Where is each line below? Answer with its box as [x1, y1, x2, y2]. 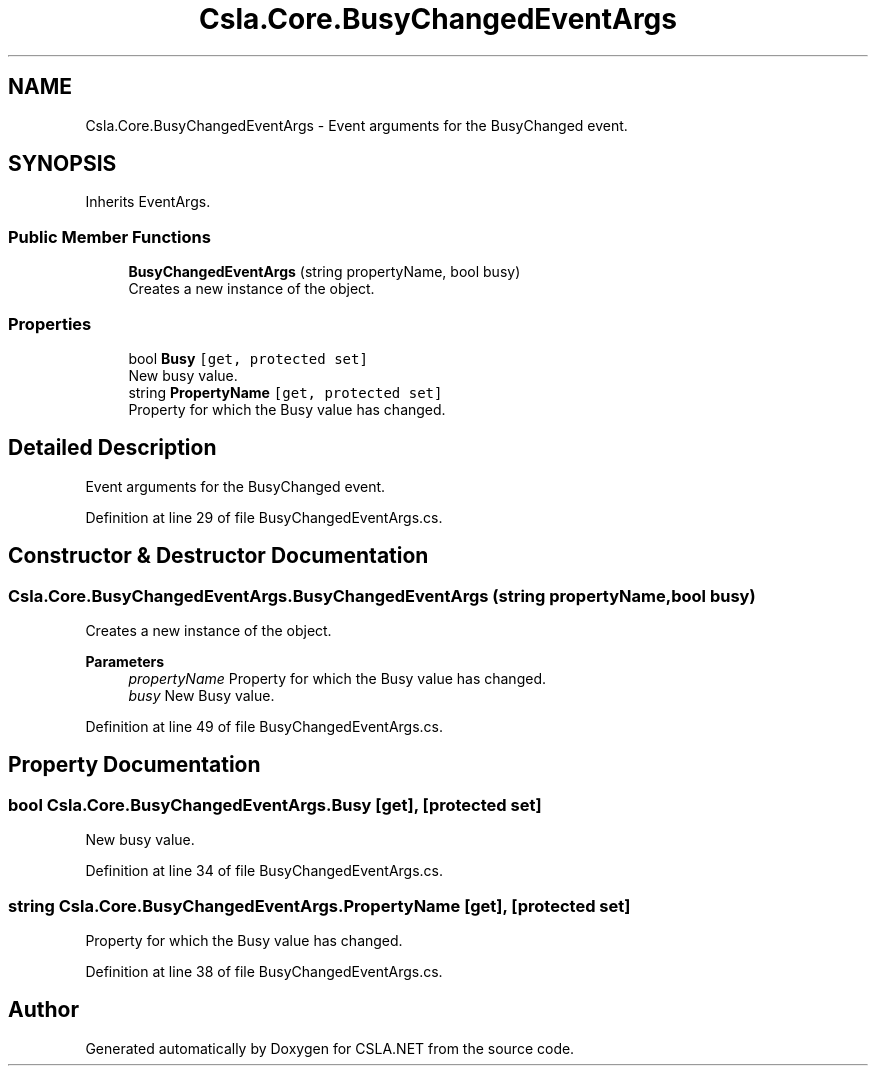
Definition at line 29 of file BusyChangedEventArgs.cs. [85, 508, 443, 526]
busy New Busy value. [128, 687, 275, 704]
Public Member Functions [8, 226, 211, 247]
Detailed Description [8, 435, 217, 461]
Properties [8, 313, 92, 334]
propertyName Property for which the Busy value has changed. [128, 670, 546, 687]
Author [8, 997, 79, 1023]
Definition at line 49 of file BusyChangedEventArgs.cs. [85, 718, 444, 735]
